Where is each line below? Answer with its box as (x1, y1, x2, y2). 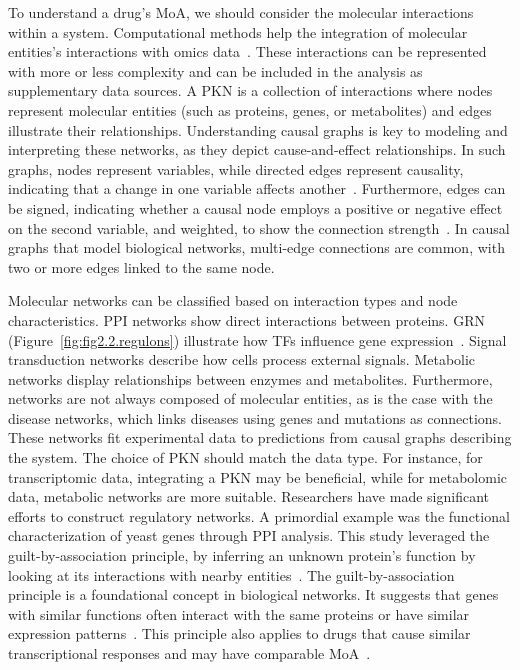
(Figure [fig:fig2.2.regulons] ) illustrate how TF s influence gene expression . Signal (8, 329, 507, 350)
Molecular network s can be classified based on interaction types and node (8, 290, 458, 311)
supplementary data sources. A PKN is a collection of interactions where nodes (8, 80, 493, 101)
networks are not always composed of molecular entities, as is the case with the (8, 388, 493, 409)
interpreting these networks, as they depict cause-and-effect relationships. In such (8, 139, 506, 160)
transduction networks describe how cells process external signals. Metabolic (8, 349, 476, 370)
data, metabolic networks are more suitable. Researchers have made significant (8, 486, 489, 507)
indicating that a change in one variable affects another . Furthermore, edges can (8, 178, 506, 199)
